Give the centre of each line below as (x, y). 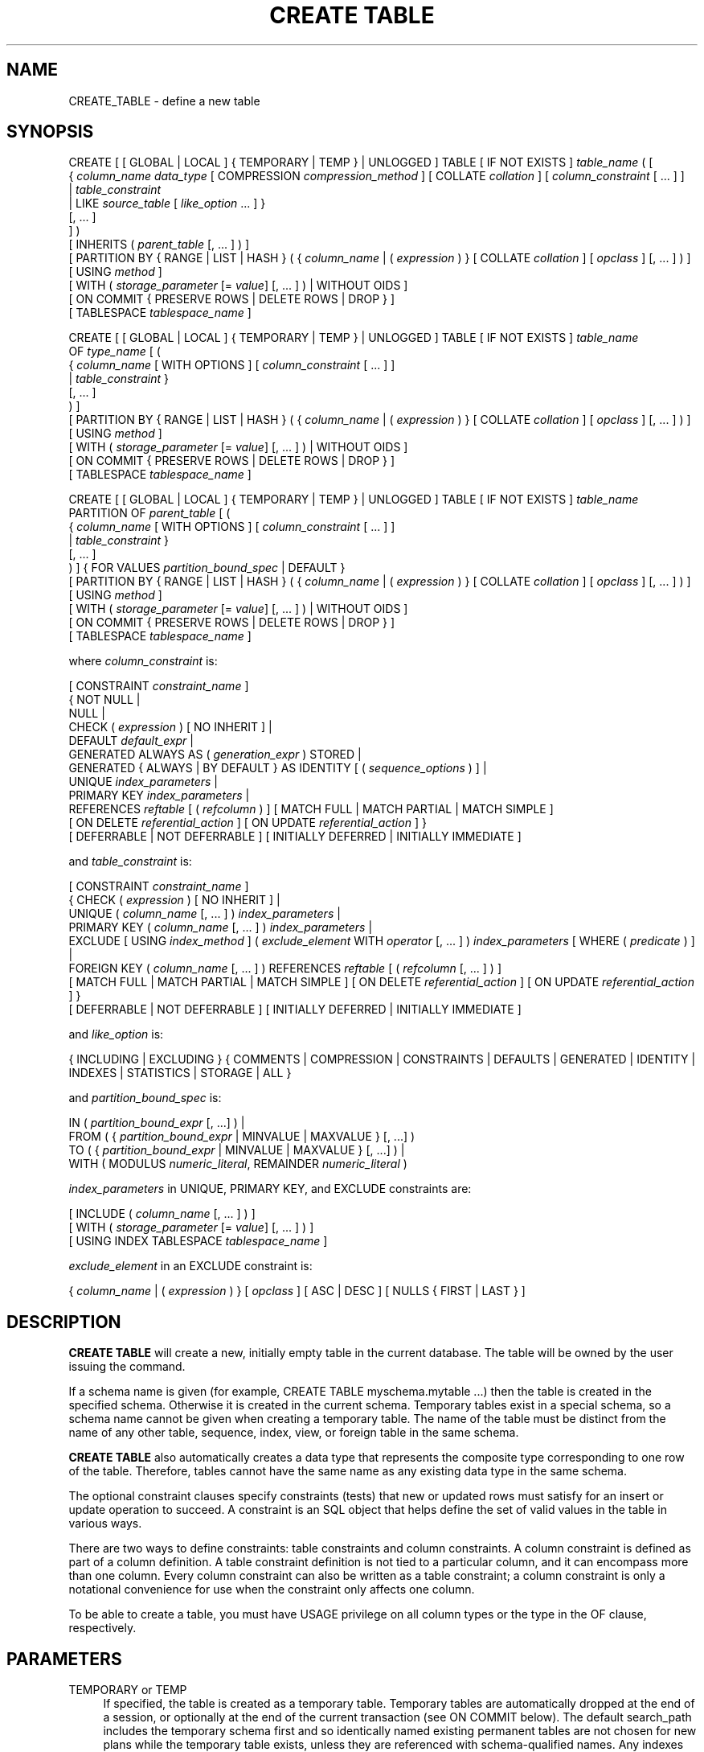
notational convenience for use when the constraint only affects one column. (272, 1590)
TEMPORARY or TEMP (128, 1690)
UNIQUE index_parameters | (143, 782)
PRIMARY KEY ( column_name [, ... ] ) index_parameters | (221, 927)
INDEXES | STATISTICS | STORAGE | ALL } (180, 1073)
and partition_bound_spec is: (145, 1098)
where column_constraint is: (143, 661)
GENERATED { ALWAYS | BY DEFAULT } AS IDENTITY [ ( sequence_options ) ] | (278, 768)
